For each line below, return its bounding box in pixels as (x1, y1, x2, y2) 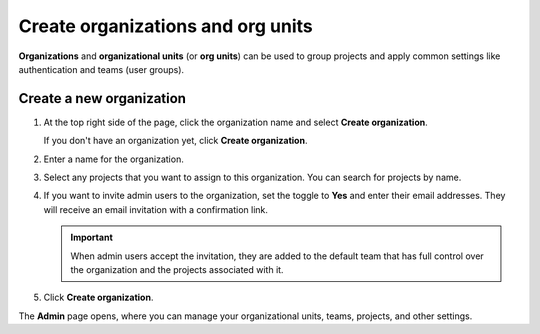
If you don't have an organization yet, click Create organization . (43, 135, 308, 147)
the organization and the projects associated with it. (70, 263, 284, 275)
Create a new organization (18, 90, 187, 107)
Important (70, 231, 114, 244)
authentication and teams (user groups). (18, 63, 185, 75)
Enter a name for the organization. (43, 153, 184, 165)
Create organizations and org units (18, 15, 314, 37)
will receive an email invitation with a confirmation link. (43, 203, 269, 215)
